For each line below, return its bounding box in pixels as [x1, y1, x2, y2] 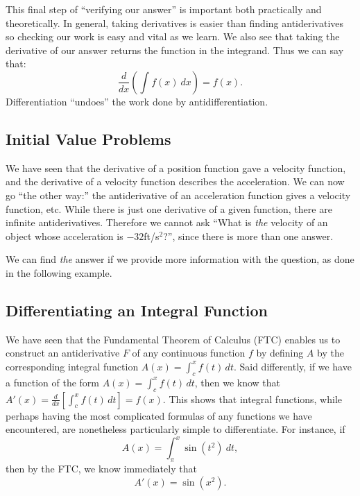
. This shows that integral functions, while [162, 391, 343, 406]
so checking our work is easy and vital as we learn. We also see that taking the [6, 29, 340, 44]
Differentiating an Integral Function [6, 299, 268, 320]
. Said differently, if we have [233, 359, 352, 373]
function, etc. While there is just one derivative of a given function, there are [6, 201, 332, 216]
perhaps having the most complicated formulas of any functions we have [6, 408, 312, 422]
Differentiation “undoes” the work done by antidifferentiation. [6, 94, 268, 108]
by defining [256, 345, 304, 360]
